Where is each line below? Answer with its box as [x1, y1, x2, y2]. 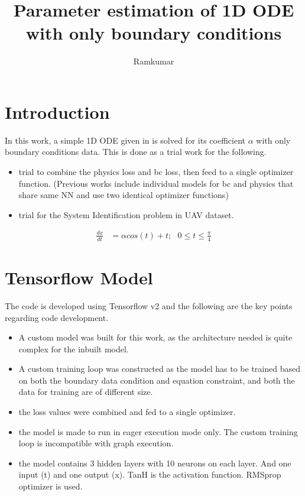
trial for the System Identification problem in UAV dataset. [18, 208, 234, 221]
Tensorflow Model [5, 265, 153, 289]
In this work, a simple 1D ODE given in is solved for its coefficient [5, 134, 246, 146]
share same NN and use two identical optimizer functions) [18, 189, 229, 201]
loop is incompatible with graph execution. [18, 437, 174, 449]
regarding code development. [5, 311, 109, 323]
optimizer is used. [18, 480, 83, 492]
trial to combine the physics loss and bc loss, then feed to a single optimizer [18, 166, 294, 178]
